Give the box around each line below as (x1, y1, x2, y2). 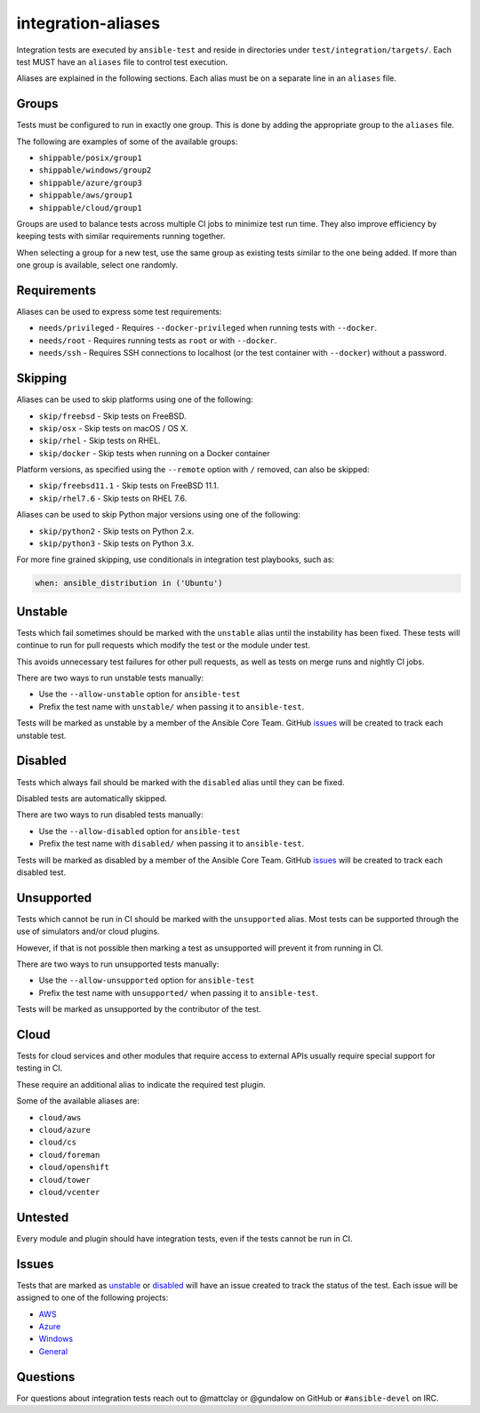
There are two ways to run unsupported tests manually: (16, 959, 220, 969)
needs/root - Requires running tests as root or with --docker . (38, 334, 277, 346)
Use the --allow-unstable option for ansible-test (38, 689, 241, 700)
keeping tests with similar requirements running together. (16, 231, 226, 242)
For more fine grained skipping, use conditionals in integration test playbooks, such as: (16, 554, 335, 565)
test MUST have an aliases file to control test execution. (16, 56, 228, 67)
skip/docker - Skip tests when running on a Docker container (38, 447, 270, 458)
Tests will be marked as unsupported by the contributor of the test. (16, 1004, 261, 1015)
